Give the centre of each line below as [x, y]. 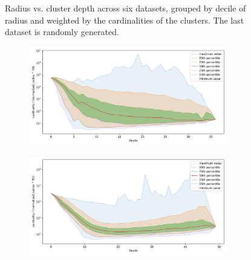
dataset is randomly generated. [62, 32]
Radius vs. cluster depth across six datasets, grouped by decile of [125, 8]
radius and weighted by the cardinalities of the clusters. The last [125, 20]
